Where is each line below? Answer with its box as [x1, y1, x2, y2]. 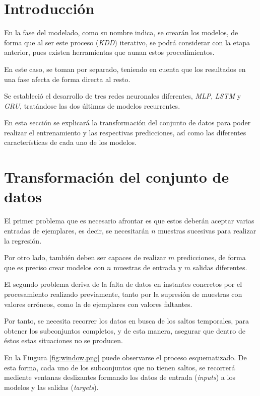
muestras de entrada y [113, 262, 182, 272]
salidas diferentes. [192, 262, 247, 272]
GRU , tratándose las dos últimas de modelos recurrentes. [4, 100, 180, 111]
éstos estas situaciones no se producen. [4, 335, 123, 346]
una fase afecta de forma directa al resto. [4, 73, 131, 84]
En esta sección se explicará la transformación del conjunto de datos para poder [4, 117, 251, 128]
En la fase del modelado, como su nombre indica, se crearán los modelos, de [4, 27, 238, 38]
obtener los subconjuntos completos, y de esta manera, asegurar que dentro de [4, 325, 245, 336]
